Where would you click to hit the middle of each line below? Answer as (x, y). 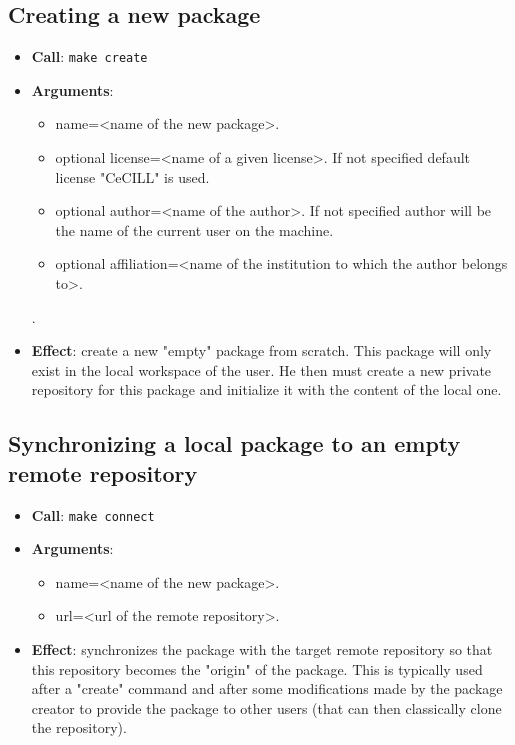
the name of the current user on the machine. (194, 229)
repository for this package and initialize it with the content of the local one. (266, 389)
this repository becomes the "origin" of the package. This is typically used (257, 668)
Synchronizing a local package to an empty (234, 443)
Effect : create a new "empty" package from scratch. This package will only (261, 350)
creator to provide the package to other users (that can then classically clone (266, 707)
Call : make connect (93, 514)
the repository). (79, 727)
